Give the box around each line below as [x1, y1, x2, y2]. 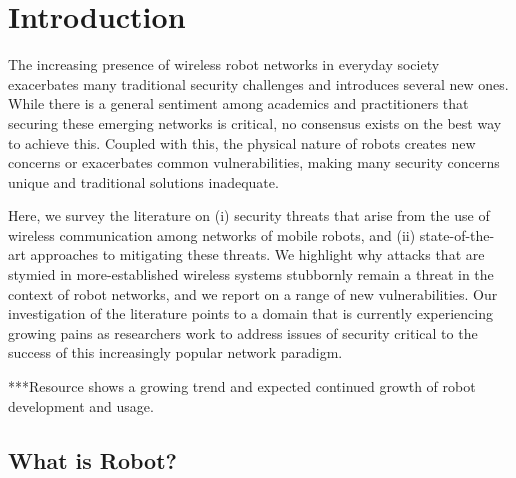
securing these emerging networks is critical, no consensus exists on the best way [8, 112, 502, 133]
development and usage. [8, 395, 154, 416]
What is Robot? [8, 444, 177, 475]
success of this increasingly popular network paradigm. [8, 342, 343, 363]
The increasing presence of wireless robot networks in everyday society [8, 54, 440, 75]
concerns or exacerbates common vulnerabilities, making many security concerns [8, 152, 500, 173]
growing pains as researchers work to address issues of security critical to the [8, 322, 478, 343]
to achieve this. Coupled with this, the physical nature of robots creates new [8, 132, 476, 153]
